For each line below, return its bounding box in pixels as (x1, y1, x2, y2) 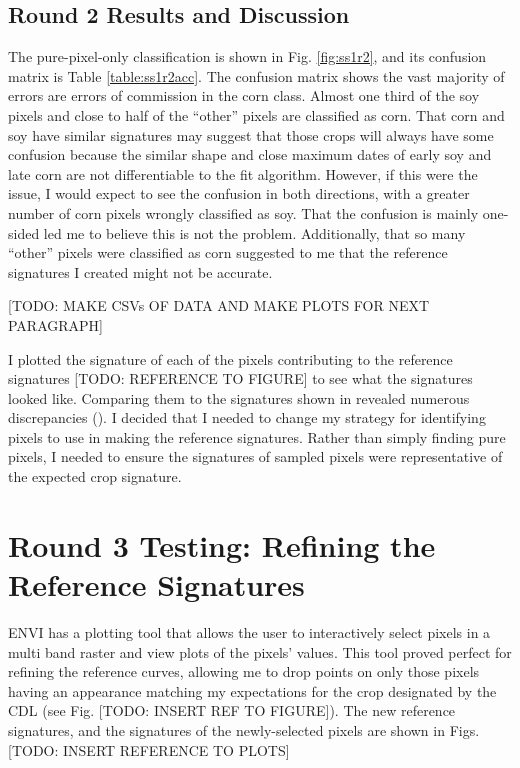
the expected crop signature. (8, 466, 182, 487)
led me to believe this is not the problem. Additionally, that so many (43, 222, 466, 243)
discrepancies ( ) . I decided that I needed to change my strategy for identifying (8, 407, 486, 428)
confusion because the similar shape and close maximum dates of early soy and (8, 144, 492, 165)
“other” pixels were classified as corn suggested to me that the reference (8, 242, 448, 263)
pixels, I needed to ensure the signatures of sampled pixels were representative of (8, 446, 503, 467)
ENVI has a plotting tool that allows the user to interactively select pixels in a (8, 621, 491, 642)
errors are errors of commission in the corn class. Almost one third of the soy (8, 85, 480, 106)
